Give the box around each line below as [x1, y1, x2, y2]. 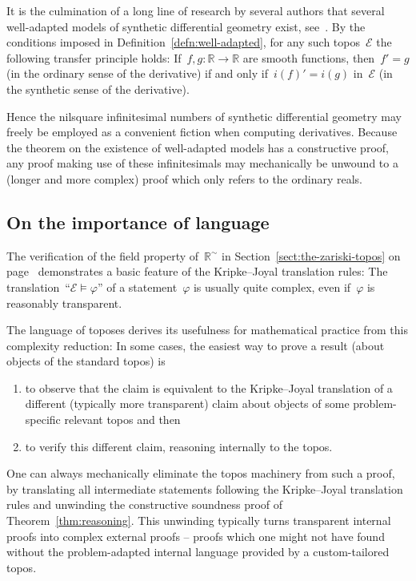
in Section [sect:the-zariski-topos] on [222, 247, 401, 264]
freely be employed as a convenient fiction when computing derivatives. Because [6, 123, 398, 140]
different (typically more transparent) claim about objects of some [25, 395, 350, 412]
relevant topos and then [64, 411, 181, 428]
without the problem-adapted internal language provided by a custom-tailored [6, 543, 390, 560]
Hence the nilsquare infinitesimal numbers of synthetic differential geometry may [6, 107, 402, 124]
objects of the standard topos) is [6, 353, 166, 369]
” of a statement [97, 278, 178, 295]
